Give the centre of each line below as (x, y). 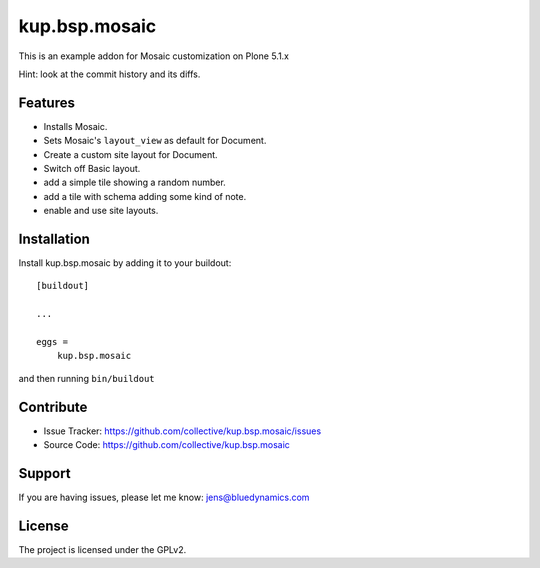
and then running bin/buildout (86, 378)
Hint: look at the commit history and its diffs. (109, 74)
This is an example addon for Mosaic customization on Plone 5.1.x (154, 56)
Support (44, 473)
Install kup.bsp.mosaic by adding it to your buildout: (125, 263)
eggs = (52, 342)
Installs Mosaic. (75, 126)
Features (46, 102)
